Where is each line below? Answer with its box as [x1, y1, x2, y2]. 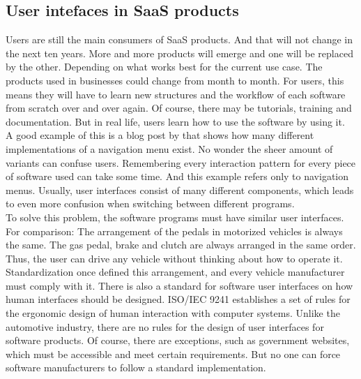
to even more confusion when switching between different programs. [6, 196, 295, 211]
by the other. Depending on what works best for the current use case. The [6, 59, 323, 74]
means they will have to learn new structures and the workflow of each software [6, 87, 346, 101]
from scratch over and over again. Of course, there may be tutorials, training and [6, 101, 352, 115]
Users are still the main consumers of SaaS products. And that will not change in [6, 32, 353, 47]
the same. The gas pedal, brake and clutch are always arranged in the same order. [6, 237, 356, 252]
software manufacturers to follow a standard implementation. [6, 360, 266, 375]
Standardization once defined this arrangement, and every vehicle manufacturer [6, 265, 345, 279]
